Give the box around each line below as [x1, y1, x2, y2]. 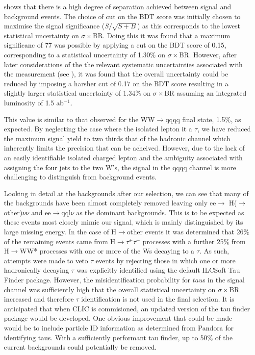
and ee [31, 207, 51, 217]
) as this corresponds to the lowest [137, 21, 240, 31]
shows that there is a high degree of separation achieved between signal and [4, 1, 231, 11]
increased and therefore [4, 294, 74, 304]
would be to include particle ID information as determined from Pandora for [4, 323, 234, 332]
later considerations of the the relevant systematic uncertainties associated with [4, 59, 243, 69]
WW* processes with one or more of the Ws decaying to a [20, 246, 195, 256]
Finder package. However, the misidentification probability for [4, 275, 191, 285]
